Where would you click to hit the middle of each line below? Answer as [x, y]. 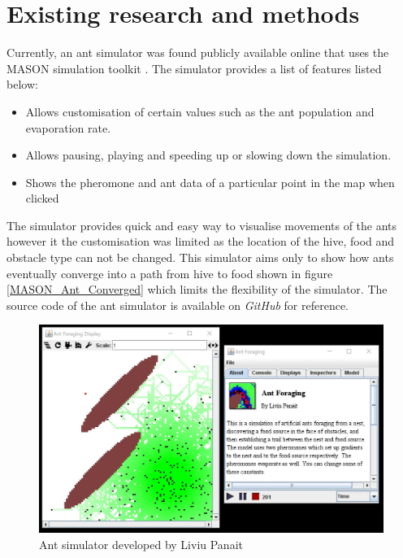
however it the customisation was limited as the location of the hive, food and [201, 241]
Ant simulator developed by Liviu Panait [141, 544]
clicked [42, 198]
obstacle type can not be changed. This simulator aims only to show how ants [200, 257]
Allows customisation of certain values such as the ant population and [200, 111]
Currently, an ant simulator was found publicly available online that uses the [198, 52]
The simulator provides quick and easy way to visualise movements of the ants [202, 225]
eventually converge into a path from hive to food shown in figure [170, 273]
